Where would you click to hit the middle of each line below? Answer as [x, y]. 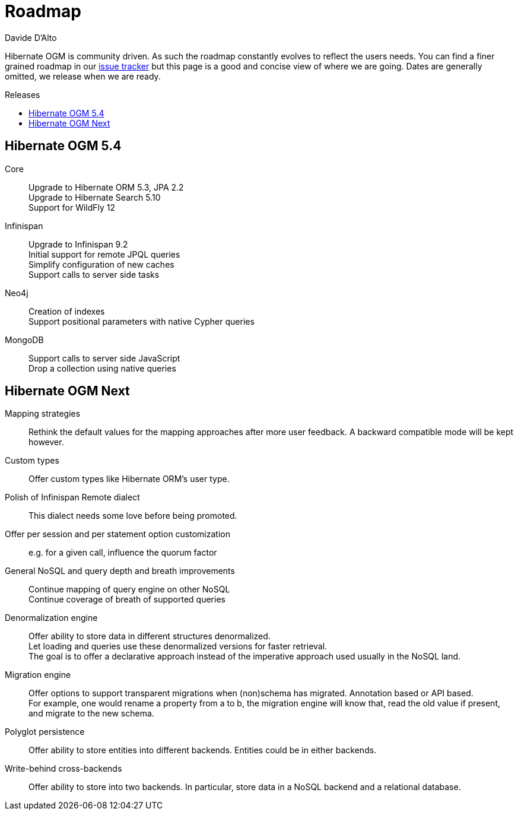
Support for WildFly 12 [72, 207]
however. [46, 442]
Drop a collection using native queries [102, 368]
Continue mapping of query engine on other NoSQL [129, 589]
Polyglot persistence [45, 732]
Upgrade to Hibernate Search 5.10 [95, 197]
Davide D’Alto [31, 37]
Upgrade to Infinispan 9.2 [78, 244]
